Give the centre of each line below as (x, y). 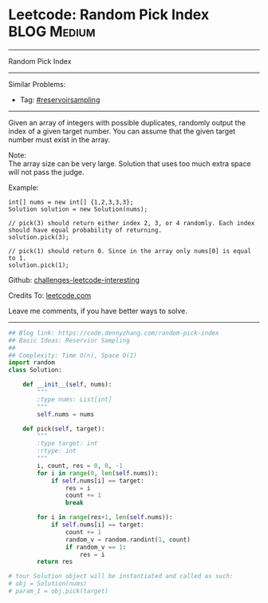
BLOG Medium (52, 32)
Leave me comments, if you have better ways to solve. (98, 311)
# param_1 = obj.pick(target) (59, 591)
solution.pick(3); (39, 237)
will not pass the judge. (47, 172)
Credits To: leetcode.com (50, 295)
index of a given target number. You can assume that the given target (122, 131)
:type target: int (67, 444)
